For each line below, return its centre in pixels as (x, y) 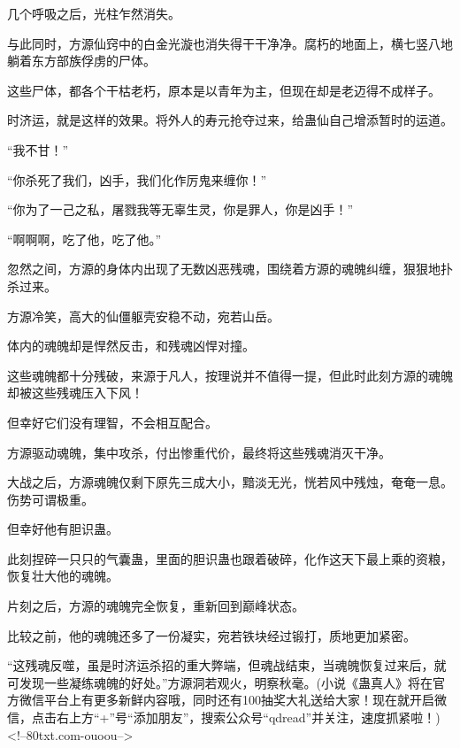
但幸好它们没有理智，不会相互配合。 (112, 422)
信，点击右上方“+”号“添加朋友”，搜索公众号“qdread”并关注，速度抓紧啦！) (224, 717)
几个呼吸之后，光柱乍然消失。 (94, 13)
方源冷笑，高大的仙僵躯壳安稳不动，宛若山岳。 (143, 316)
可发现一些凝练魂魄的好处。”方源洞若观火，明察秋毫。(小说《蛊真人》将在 (220, 682)
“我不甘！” (38, 149)
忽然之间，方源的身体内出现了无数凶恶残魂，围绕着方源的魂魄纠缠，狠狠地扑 (230, 269)
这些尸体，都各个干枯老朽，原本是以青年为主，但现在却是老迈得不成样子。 (224, 90)
